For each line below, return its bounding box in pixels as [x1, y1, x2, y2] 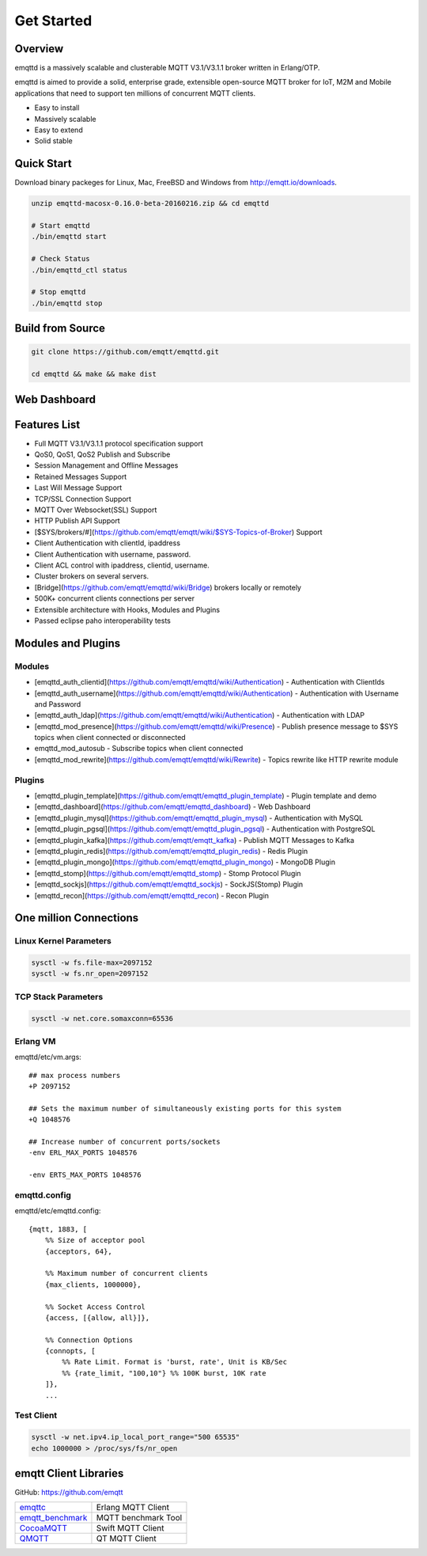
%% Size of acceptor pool [44, 1235, 146, 1245]
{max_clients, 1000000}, [44, 1280, 142, 1289]
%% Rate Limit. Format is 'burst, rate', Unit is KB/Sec [62, 1357, 288, 1367]
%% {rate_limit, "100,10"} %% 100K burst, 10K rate [62, 1368, 266, 1377]
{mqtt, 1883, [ [28, 1224, 88, 1234]
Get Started [14, 12, 93, 29]
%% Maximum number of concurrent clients [44, 1269, 209, 1278]
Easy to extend [34, 125, 83, 135]
